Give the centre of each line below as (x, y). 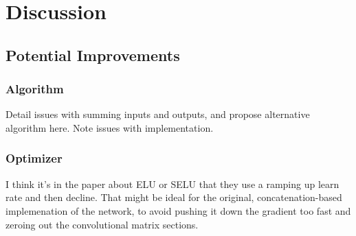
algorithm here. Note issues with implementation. (110, 127)
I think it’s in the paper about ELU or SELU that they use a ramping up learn (173, 184)
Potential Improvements (93, 55)
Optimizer (34, 158)
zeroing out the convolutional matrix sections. (102, 224)
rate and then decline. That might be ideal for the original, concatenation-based (174, 197)
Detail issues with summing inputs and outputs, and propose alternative (158, 114)
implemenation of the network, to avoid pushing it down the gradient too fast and (178, 210)
